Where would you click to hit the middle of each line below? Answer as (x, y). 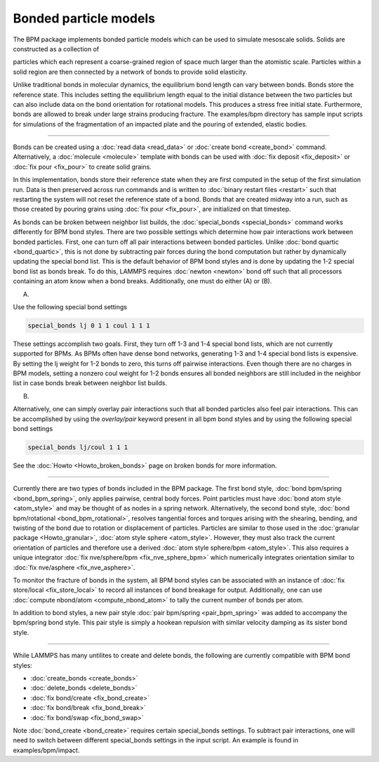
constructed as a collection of (56, 49)
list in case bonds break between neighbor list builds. (90, 383)
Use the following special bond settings (70, 306)
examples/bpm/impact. (46, 750)
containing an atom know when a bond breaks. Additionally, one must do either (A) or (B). (142, 281)
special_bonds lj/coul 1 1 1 (78, 447)
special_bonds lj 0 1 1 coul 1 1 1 (89, 325)
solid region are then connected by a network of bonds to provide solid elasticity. (130, 72)
